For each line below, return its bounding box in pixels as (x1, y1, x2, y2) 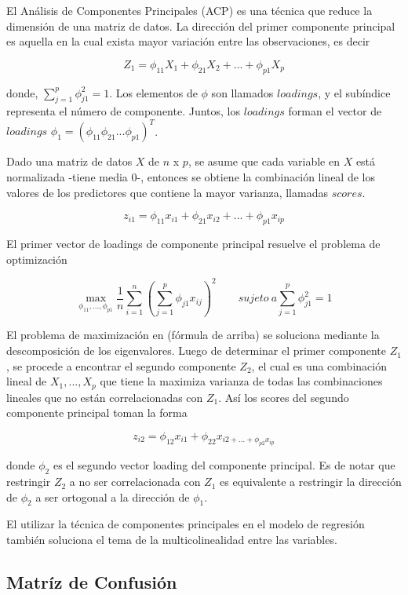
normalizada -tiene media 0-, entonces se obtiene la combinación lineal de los (6, 169, 375, 185)
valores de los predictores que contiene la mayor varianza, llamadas (6, 184, 328, 200)
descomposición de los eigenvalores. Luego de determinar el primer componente (6, 342, 387, 359)
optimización (6, 250, 67, 267)
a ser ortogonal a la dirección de (35, 488, 190, 505)
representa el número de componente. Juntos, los (6, 103, 241, 119)
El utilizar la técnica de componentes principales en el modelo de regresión (6, 516, 365, 532)
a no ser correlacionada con (69, 473, 201, 490)
